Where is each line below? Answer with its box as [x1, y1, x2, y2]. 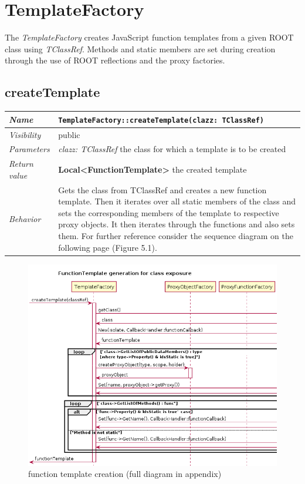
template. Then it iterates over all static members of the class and [58, 195, 296, 207]
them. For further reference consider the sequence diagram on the [58, 230, 293, 242]
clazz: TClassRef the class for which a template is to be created [58, 143, 286, 155]
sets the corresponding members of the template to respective [58, 206, 279, 219]
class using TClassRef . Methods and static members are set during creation [5, 42, 276, 55]
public [58, 128, 80, 140]
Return [9, 157, 33, 170]
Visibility [9, 128, 41, 140]
